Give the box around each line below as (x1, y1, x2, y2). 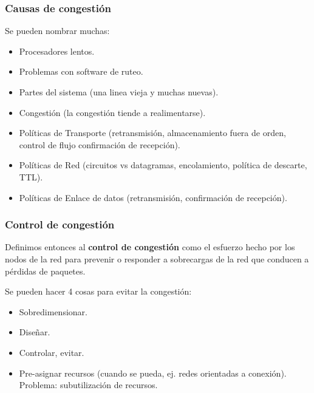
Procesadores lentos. (19, 44, 95, 57)
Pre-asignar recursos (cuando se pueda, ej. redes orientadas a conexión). (19, 366, 287, 379)
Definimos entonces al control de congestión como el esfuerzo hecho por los (5, 241, 295, 253)
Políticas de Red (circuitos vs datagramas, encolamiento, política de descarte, (19, 159, 307, 171)
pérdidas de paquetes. (5, 264, 86, 277)
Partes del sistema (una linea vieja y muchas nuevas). (19, 86, 219, 98)
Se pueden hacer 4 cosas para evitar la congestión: (5, 285, 192, 298)
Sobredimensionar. (19, 305, 87, 318)
